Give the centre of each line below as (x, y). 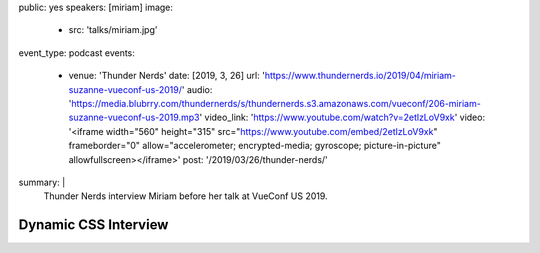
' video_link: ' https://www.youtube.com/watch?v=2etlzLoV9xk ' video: (342, 117)
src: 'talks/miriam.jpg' (113, 30)
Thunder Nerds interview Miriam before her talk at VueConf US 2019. (186, 196)
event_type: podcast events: (76, 52)
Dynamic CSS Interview (93, 225)
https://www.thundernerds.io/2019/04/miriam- (360, 76)
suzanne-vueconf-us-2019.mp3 (134, 117)
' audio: (197, 89)
